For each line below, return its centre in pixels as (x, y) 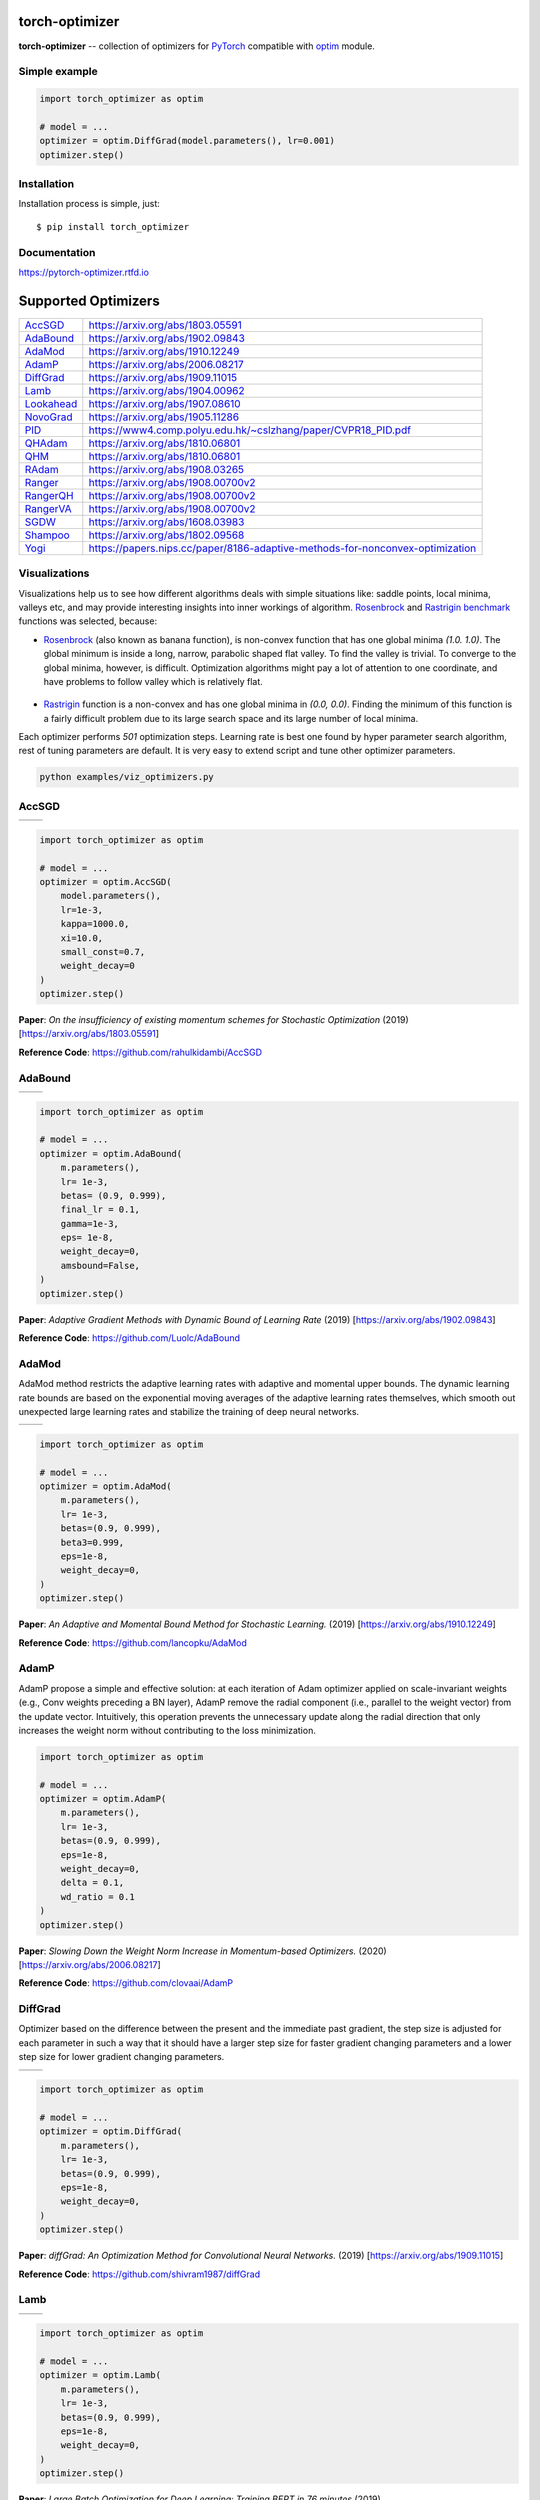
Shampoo (47, 535)
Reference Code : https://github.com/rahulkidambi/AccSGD (140, 1052)
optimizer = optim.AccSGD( (105, 881)
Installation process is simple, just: (89, 204)
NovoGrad (49, 417)
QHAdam (46, 443)
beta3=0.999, (92, 1542)
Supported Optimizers (89, 300)
